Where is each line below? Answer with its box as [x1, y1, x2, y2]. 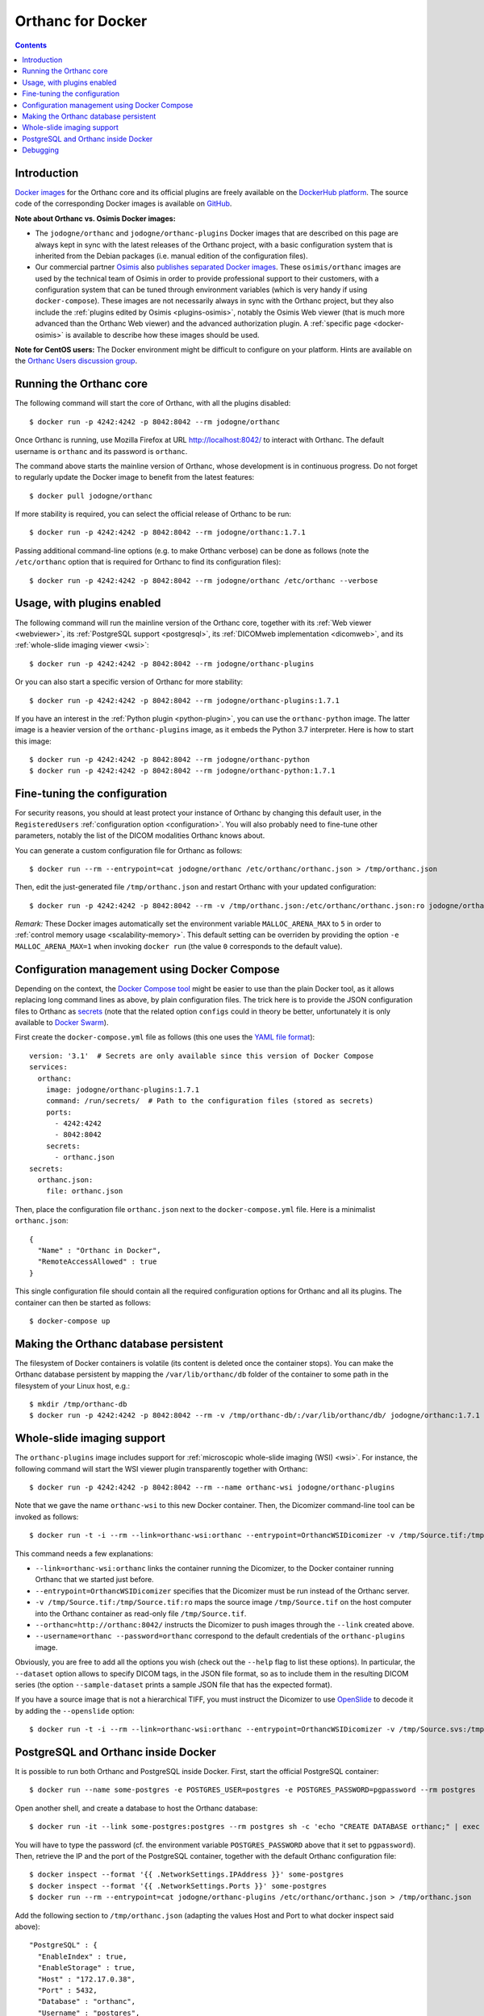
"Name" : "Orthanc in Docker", [37, 1246, 161, 1255]
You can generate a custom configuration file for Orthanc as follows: [15, 845, 243, 855]
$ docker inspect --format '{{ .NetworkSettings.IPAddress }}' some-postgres [29, 1870, 344, 1879]
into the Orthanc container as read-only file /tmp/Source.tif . [35, 1609, 247, 1618]
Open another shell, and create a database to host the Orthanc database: [15, 1803, 258, 1813]
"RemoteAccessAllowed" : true [37, 1257, 157, 1266]
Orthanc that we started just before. [35, 1575, 154, 1585]
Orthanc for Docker [15, 12, 148, 30]
